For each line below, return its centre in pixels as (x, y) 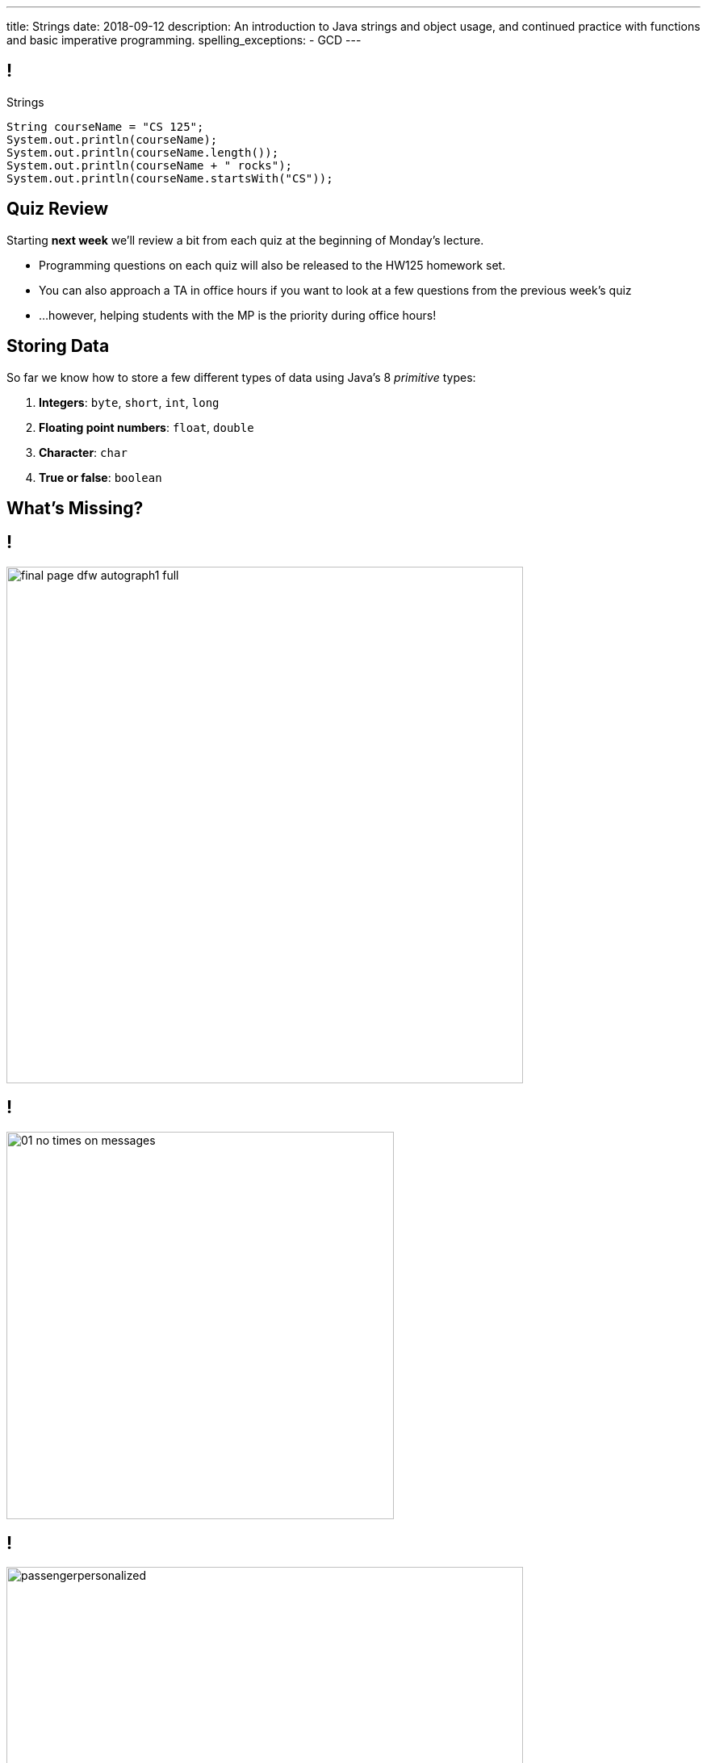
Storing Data (58, 346)
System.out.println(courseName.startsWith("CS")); (170, 178)
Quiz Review (58, 209)
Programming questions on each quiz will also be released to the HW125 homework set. (272, 265)
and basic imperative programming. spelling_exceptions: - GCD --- (184, 40)
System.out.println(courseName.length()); (143, 152)
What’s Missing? (75, 508)
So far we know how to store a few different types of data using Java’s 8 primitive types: (241, 377)
